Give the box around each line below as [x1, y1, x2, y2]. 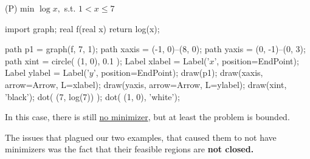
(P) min [5, 2, 35, 14]
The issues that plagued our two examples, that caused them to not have [5, 130, 277, 143]
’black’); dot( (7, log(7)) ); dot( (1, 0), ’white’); [5, 90, 180, 103]
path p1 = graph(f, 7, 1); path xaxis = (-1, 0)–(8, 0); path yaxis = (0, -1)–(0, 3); [5, 42, 306, 55]
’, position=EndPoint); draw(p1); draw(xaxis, [93, 66, 263, 79]
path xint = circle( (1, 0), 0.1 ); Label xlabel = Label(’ [5, 54, 210, 67]
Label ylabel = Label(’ [5, 66, 89, 79]
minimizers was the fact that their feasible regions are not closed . [5, 143, 254, 155]
